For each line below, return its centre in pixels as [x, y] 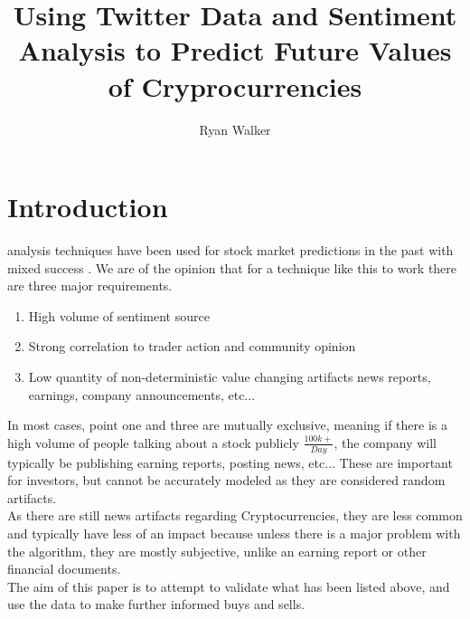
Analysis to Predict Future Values [235, 50]
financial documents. [64, 569]
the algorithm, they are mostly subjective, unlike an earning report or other [217, 551]
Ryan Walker [235, 129]
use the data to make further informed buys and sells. [156, 604]
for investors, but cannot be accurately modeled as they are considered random [226, 480]
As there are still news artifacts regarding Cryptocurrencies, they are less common [235, 515]
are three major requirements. [90, 286]
